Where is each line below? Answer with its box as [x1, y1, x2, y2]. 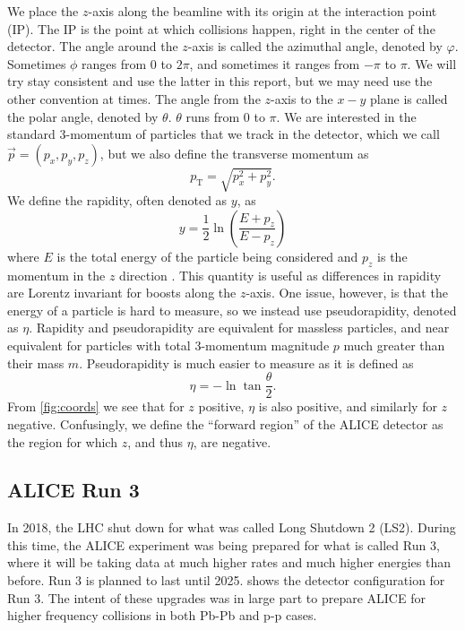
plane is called [370, 89, 448, 108]
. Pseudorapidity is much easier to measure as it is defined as [79, 353, 414, 372]
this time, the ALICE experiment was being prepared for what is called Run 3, [7, 535, 440, 554]
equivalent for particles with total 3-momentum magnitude [7, 336, 330, 355]
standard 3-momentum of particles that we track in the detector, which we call [7, 125, 440, 143]
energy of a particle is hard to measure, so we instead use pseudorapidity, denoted [7, 300, 457, 319]
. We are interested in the [276, 107, 417, 125]
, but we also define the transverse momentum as [99, 143, 369, 162]
